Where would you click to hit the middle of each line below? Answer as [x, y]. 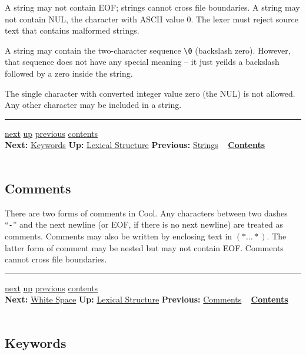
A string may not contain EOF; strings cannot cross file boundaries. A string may [152, 7]
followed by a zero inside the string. [69, 73]
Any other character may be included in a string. [93, 105]
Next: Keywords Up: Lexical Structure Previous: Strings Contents [135, 145]
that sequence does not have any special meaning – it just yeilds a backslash [142, 62]
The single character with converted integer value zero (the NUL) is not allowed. [150, 93]
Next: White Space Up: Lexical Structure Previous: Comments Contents [147, 299]
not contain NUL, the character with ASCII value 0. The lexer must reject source [152, 19]
